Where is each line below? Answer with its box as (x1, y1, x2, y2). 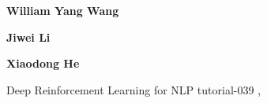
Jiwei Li (6, 28, 51, 45)
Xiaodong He (6, 55, 80, 72)
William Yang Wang (6, 2, 119, 18)
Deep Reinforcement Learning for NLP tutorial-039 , (6, 81, 261, 97)
